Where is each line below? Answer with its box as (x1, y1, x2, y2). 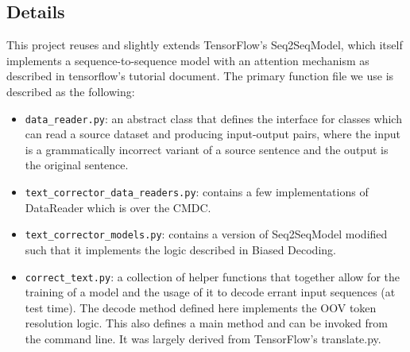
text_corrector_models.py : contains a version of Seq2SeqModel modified (25, 226, 388, 242)
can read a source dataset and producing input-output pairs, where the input (25, 126, 401, 142)
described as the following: (6, 83, 135, 99)
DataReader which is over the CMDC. (25, 199, 211, 215)
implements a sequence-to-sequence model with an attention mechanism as (6, 52, 369, 68)
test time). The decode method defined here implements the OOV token (25, 299, 377, 315)
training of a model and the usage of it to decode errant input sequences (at (25, 284, 396, 300)
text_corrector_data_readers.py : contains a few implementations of (25, 184, 369, 200)
